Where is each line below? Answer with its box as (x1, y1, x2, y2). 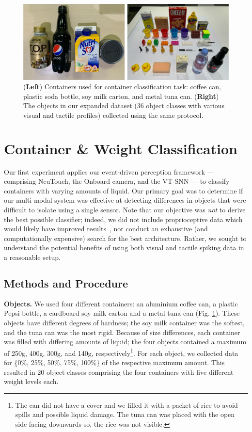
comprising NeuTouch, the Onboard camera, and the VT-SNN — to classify (4, 176, 230, 186)
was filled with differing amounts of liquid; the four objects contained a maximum (4, 336, 247, 347)
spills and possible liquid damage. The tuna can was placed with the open (15, 409, 235, 419)
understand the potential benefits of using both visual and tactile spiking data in (4, 242, 244, 253)
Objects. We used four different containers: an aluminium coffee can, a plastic (4, 298, 238, 308)
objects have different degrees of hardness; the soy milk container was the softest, (4, 317, 245, 327)
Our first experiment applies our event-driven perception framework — (4, 166, 214, 176)
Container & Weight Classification (4, 138, 237, 158)
